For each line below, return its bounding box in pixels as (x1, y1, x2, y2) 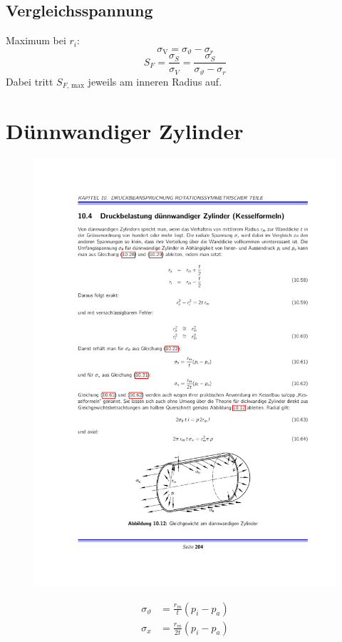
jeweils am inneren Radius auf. (88, 73, 222, 88)
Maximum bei (6, 33, 66, 48)
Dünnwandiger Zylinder (6, 116, 244, 146)
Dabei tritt (6, 73, 53, 88)
